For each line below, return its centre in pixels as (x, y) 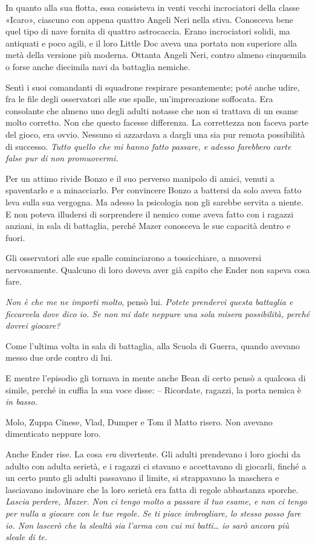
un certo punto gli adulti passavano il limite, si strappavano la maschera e (142, 478)
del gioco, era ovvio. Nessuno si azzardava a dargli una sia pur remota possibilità (155, 134)
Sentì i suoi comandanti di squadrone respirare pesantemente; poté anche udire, (153, 87)
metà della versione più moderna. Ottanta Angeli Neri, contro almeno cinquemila (156, 55)
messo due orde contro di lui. (59, 357)
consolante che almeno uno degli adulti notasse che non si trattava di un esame (152, 110)
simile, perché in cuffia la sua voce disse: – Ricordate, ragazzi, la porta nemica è (154, 389)
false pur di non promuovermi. (62, 158)
